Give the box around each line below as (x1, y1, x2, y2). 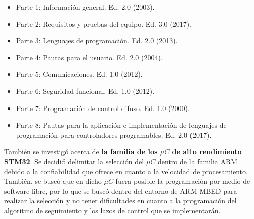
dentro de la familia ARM (158, 156, 238, 166)
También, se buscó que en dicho (4, 176, 102, 186)
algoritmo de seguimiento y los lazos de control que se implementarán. (4, 205, 221, 215)
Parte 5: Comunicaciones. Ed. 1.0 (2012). (16, 69, 143, 79)
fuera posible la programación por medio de (115, 176, 250, 186)
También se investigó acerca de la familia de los (4, 146, 158, 157)
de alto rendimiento (172, 146, 242, 157)
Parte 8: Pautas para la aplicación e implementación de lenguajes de (16, 120, 227, 130)
